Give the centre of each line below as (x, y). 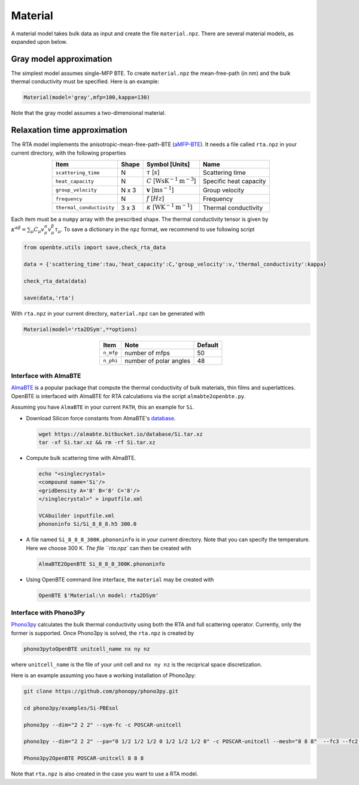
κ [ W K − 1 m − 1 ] (169, 207)
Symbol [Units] (168, 164)
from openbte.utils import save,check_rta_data (95, 248)
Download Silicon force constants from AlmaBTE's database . (101, 418)
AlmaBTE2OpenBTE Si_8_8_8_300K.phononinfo (102, 564)
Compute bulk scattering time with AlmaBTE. (81, 458)
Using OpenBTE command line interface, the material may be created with (120, 579)
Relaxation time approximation (69, 130)
